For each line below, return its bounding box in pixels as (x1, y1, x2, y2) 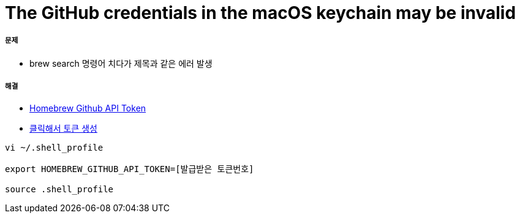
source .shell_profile (5, 184, 114, 194)
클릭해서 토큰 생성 (29, 122, 97, 133)
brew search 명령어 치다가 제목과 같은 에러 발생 (29, 58, 213, 69)
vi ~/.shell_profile (5, 142, 104, 152)
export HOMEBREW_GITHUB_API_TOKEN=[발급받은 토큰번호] (5, 163, 254, 174)
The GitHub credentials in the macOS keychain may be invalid (5, 2, 516, 23)
